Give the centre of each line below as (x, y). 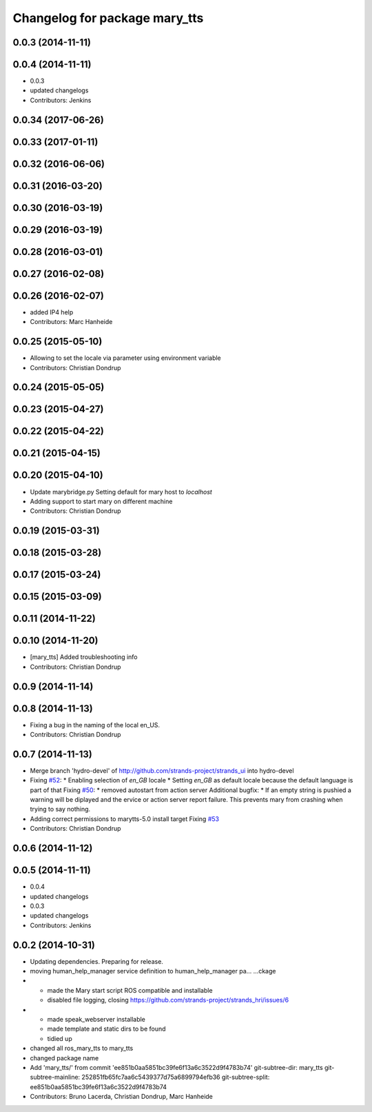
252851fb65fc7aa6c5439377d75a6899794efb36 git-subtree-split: (176, 1077)
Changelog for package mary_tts (108, 18)
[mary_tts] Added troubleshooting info (84, 657)
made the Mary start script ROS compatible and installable (130, 990)
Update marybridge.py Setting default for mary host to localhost (121, 492)
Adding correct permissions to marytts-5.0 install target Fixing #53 (125, 819)
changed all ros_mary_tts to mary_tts (82, 1049)
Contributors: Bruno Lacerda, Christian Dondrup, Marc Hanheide (122, 1097)
